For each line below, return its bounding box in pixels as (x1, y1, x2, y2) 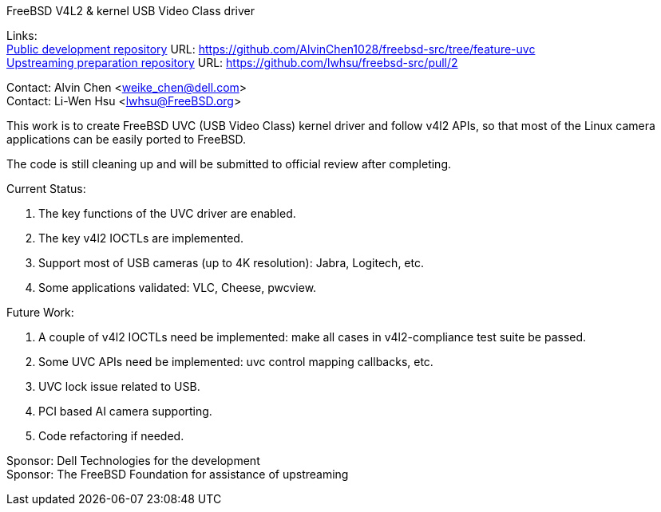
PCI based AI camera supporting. (38, 404, 212, 418)
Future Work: (6, 305, 74, 319)
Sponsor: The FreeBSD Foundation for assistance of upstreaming (6, 467, 349, 481)
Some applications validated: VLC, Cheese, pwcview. (38, 281, 317, 294)
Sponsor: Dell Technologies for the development (6, 454, 260, 467)
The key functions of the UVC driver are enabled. (38, 207, 296, 220)
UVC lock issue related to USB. (38, 380, 200, 393)
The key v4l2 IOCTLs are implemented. (38, 231, 243, 245)
